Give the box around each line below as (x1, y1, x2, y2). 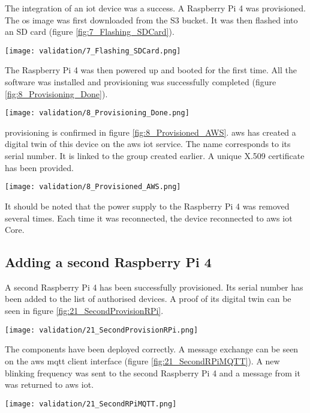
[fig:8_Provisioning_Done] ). (5, 87, 108, 100)
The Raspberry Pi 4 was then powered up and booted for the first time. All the (5, 64, 297, 76)
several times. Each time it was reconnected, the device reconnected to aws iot (5, 211, 293, 224)
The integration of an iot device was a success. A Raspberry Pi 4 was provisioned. (5, 2, 306, 14)
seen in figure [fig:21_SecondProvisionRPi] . (5, 304, 164, 317)
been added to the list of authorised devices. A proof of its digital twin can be (5, 292, 291, 305)
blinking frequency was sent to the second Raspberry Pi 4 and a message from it (5, 366, 300, 379)
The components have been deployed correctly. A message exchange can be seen (5, 343, 299, 355)
